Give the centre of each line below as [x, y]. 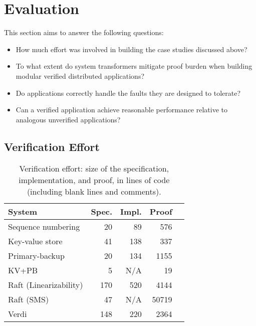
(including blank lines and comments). [94, 192]
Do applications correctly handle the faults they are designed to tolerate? [128, 93]
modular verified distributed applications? [80, 75]
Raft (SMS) [29, 299]
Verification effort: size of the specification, [94, 169]
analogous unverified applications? [68, 119]
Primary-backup [36, 256]
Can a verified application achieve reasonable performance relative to [122, 110]
